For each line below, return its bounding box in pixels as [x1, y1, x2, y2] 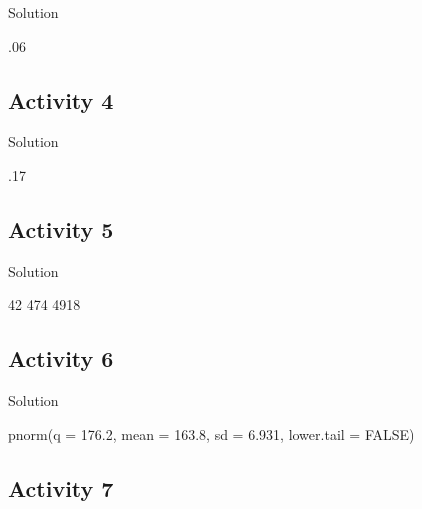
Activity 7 [8, 472, 114, 503]
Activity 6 [8, 343, 114, 374]
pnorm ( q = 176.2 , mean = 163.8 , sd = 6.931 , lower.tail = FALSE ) [8, 423, 415, 444]
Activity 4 [8, 84, 114, 115]
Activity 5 [8, 213, 114, 244]
